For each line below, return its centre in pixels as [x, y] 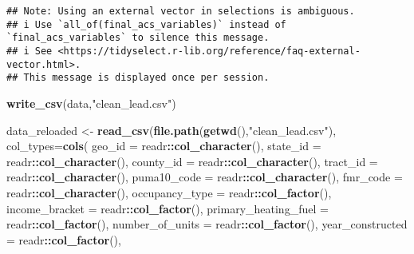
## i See [30, 51]
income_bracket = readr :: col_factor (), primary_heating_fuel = [168, 208]
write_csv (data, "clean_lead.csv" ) [91, 103]
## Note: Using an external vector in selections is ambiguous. [181, 11]
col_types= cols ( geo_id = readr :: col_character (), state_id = [164, 146]
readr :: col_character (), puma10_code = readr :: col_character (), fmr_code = [205, 177]
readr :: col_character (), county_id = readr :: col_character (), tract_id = [192, 161]
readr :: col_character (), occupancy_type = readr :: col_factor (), [169, 192]
